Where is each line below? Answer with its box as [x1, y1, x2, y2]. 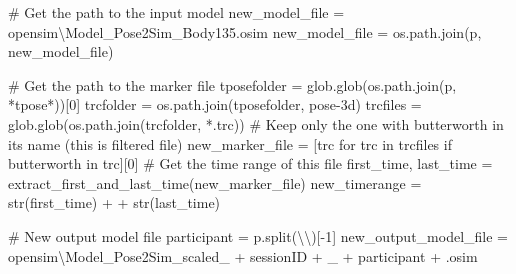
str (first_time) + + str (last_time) [8, 192, 221, 213]
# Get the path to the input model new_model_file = [8, 2, 345, 22]
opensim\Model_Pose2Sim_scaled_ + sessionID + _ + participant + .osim [8, 245, 478, 266]
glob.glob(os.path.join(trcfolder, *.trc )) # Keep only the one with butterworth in [8, 113, 504, 134]
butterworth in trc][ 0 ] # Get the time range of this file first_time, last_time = [8, 153, 493, 174]
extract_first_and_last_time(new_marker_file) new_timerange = [8, 172, 422, 193]
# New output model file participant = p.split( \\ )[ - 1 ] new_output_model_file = [8, 225, 508, 246]
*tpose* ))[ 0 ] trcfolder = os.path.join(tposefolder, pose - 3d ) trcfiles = [8, 94, 422, 115]
